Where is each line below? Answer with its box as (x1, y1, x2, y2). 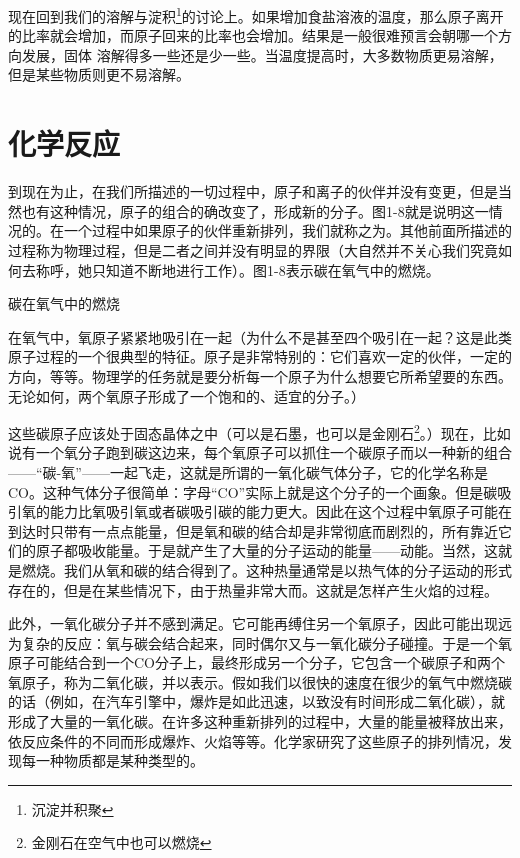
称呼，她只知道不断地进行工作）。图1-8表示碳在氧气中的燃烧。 (35, 259, 440, 280)
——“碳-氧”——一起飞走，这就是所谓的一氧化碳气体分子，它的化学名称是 (8, 461, 488, 482)
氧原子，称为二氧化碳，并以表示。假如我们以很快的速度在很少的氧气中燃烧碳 (8, 671, 512, 692)
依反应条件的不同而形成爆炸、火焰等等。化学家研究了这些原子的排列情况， (8, 730, 498, 751)
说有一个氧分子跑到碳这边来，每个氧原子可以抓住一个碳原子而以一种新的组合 (8, 442, 512, 463)
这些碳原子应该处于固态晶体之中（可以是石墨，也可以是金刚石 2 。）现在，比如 (8, 420, 511, 443)
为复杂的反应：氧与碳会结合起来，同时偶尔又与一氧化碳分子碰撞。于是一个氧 (8, 632, 512, 653)
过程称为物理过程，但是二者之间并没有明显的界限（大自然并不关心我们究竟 (8, 239, 498, 260)
